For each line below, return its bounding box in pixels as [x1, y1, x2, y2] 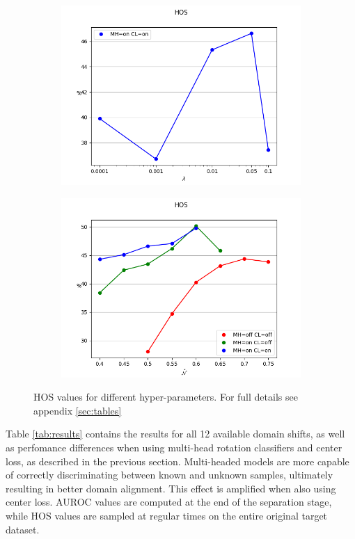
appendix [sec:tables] [33, 403, 122, 417]
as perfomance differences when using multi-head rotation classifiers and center [6, 440, 342, 454]
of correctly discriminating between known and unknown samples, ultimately [6, 467, 333, 482]
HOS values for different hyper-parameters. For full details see [33, 389, 298, 404]
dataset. [6, 522, 40, 536]
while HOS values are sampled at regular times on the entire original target [6, 508, 328, 522]
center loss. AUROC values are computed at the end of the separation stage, [6, 494, 332, 509]
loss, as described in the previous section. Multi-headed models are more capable [6, 453, 349, 468]
